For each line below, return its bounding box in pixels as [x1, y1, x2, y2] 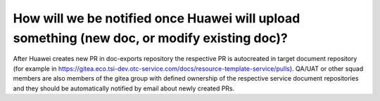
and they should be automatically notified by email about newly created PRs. [13, 84, 235, 93]
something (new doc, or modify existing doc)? [13, 30, 289, 46]
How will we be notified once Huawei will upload [13, 11, 300, 26]
